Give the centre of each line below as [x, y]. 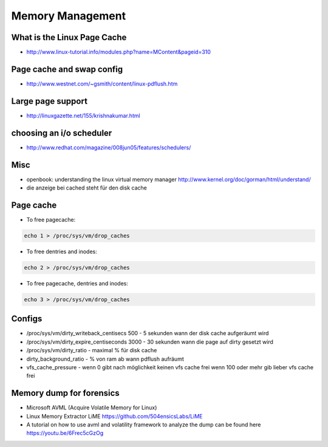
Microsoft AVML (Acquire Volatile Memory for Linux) [92, 408]
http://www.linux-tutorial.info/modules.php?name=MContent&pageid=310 [118, 52]
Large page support [50, 101]
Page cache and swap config [67, 69]
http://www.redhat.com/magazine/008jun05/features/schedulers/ [109, 147]
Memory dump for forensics [65, 393]
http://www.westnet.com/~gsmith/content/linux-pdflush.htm [102, 84]
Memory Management [69, 16]
